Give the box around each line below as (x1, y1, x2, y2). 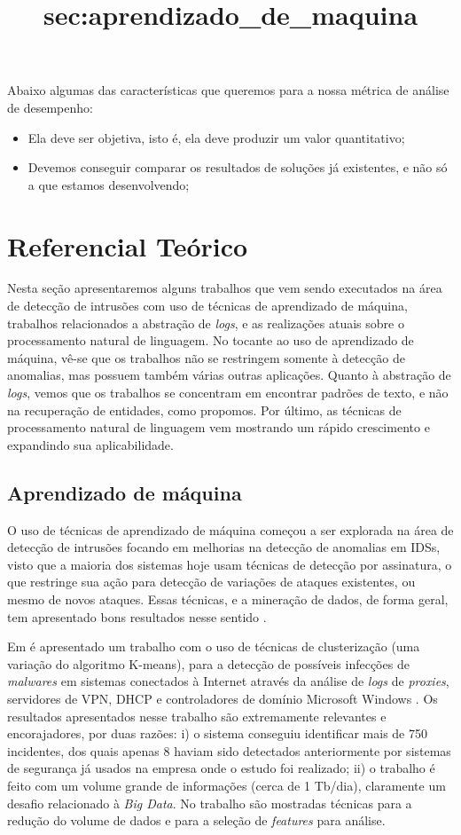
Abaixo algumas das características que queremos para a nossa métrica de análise (7, 81, 449, 99)
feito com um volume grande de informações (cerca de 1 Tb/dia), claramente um (7, 776, 446, 794)
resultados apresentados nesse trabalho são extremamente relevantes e (7, 706, 387, 725)
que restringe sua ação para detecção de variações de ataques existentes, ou (7, 572, 416, 591)
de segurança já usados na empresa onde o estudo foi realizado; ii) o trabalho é (7, 759, 435, 777)
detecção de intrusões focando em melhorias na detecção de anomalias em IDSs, (7, 538, 441, 556)
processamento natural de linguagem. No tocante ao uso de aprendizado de (7, 331, 414, 350)
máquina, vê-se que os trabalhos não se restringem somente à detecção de (7, 348, 405, 366)
